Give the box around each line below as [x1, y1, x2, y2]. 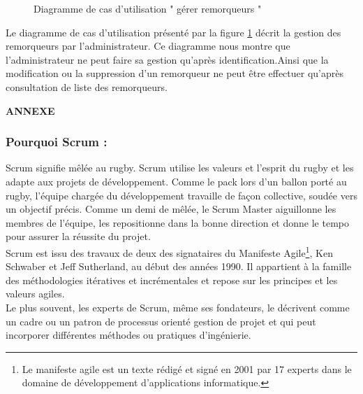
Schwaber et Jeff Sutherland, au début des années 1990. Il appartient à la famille [6, 259, 352, 274]
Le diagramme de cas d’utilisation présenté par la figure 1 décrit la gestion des [6, 24, 341, 39]
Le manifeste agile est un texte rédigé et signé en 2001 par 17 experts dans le [22, 361, 352, 376]
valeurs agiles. [6, 286, 65, 301]
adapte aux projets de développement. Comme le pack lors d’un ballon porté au [6, 174, 347, 188]
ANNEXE [6, 103, 55, 118]
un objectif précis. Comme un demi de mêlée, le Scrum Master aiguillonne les [6, 202, 336, 216]
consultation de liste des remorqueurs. [6, 79, 168, 94]
